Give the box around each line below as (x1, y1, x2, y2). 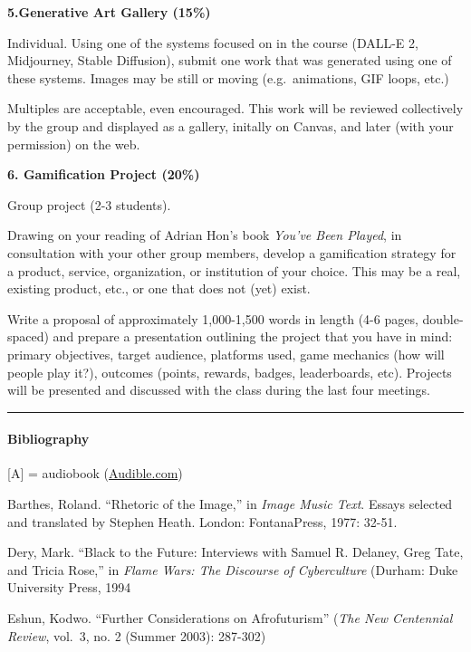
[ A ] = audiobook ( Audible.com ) (7, 464, 183, 483)
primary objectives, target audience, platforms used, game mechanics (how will (7, 344, 445, 363)
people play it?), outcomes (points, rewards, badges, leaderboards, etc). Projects (7, 362, 452, 381)
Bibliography (7, 429, 90, 448)
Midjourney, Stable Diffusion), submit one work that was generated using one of (7, 51, 452, 70)
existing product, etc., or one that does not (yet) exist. (7, 279, 311, 298)
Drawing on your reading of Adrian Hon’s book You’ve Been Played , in (7, 225, 402, 244)
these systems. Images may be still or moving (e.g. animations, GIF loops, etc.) (7, 68, 449, 87)
